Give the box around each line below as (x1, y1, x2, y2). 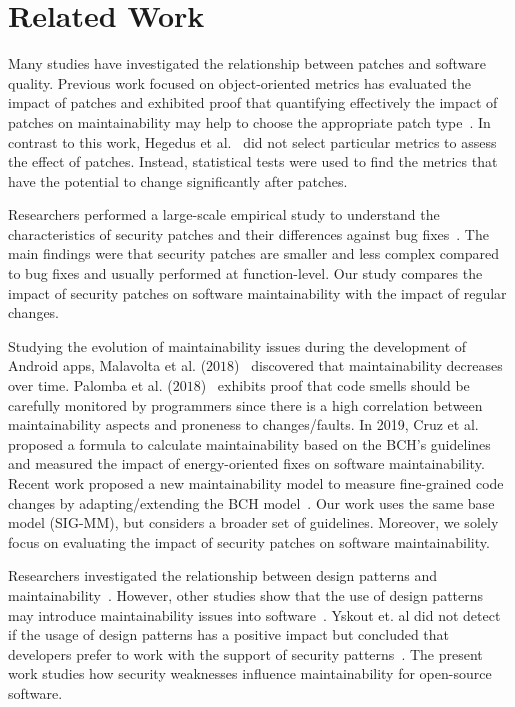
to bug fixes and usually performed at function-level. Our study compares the (8, 263, 483, 284)
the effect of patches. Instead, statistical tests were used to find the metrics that (8, 151, 498, 172)
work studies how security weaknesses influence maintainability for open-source (8, 663, 492, 684)
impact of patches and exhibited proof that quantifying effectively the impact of (8, 92, 498, 113)
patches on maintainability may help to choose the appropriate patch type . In (8, 111, 491, 132)
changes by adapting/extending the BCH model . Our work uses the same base (8, 492, 495, 513)
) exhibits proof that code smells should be (200, 375, 470, 396)
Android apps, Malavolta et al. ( (8, 355, 207, 376)
